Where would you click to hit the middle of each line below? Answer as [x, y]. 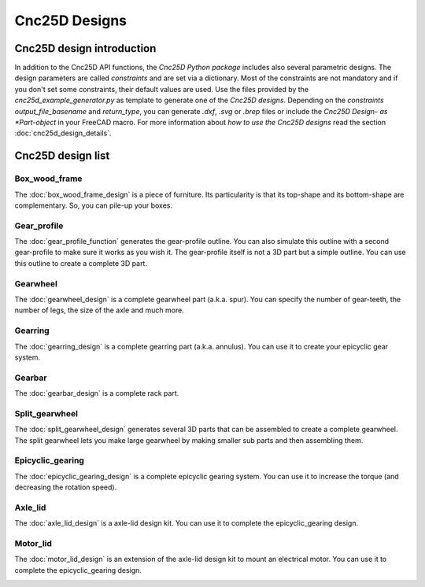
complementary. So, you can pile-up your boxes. [94, 205]
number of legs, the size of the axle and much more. [99, 310]
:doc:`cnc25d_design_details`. [63, 133]
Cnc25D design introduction [85, 48]
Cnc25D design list [62, 156]
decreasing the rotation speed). [66, 487]
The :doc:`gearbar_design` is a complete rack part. [97, 393]
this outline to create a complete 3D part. [81, 263]
